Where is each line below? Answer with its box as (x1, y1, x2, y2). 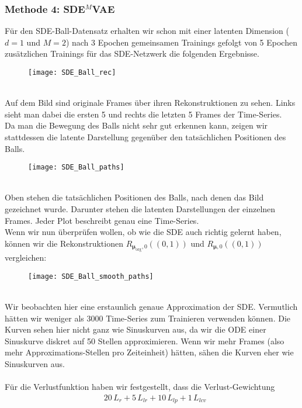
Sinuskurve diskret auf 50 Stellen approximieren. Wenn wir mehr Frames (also (5, 334, 284, 347)
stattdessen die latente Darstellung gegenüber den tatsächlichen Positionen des (5, 131, 286, 143)
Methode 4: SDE (5, 1, 85, 16)
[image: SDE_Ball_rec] (28, 68, 116, 77)
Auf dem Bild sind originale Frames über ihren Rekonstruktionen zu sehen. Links (5, 96, 296, 109)
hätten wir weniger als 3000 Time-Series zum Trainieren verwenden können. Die (5, 312, 290, 324)
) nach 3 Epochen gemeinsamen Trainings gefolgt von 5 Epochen (65, 36, 297, 48)
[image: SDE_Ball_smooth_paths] (28, 272, 154, 281)
